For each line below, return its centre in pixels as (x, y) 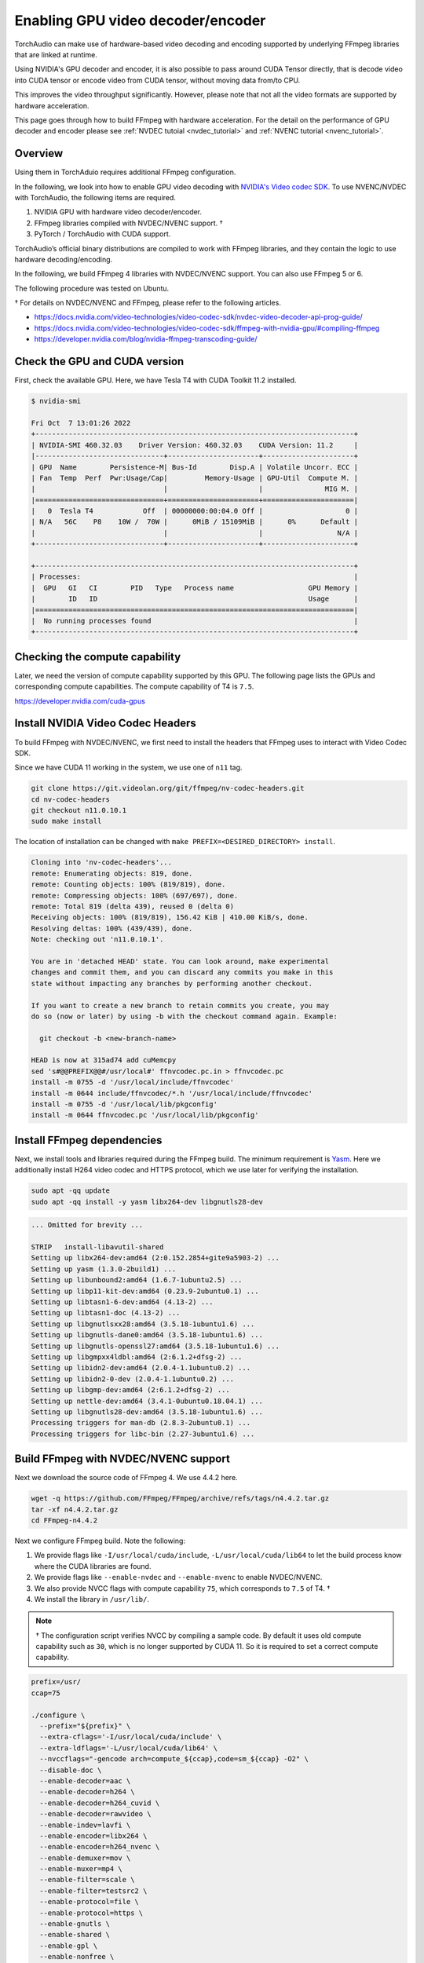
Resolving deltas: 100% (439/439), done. (112, 928)
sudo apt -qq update (70, 1191)
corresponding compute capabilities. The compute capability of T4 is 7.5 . (134, 686)
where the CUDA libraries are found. (93, 1566)
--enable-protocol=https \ (91, 1913)
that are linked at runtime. (56, 54)
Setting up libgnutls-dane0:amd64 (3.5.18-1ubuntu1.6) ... (147, 1335)
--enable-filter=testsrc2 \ (93, 1891)
